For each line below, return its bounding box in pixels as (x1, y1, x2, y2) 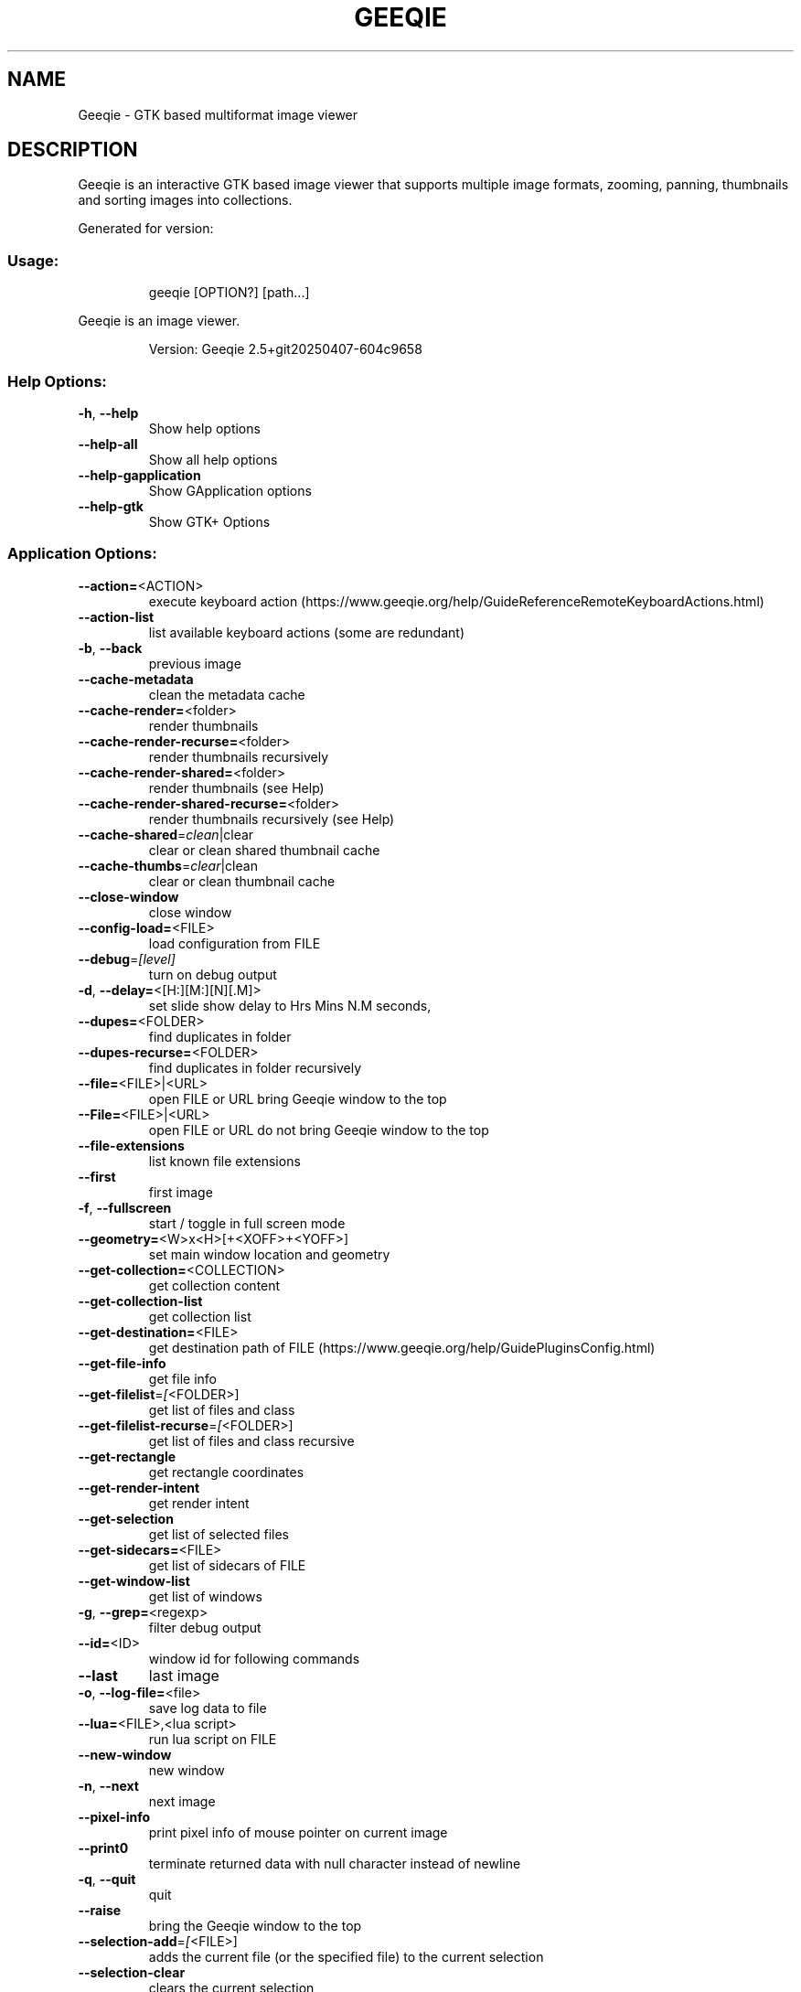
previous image (148, 655, 241, 671)
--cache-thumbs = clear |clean (78, 857, 258, 873)
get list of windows (148, 1588, 262, 1604)
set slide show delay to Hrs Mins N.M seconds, (148, 997, 432, 1013)
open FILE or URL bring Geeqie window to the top (148, 1090, 447, 1107)
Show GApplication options (148, 482, 312, 498)
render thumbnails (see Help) (148, 779, 325, 796)
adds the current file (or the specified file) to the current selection (148, 1948, 544, 1965)
